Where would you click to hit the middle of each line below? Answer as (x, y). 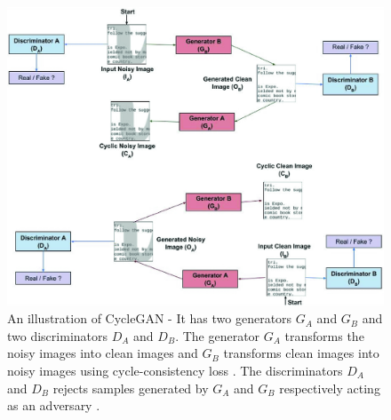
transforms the (324, 335)
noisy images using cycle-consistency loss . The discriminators (175, 370)
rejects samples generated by (131, 388)
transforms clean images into (301, 353)
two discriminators (58, 335)
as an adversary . (54, 405)
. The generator (218, 335)
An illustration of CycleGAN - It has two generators (150, 318)
